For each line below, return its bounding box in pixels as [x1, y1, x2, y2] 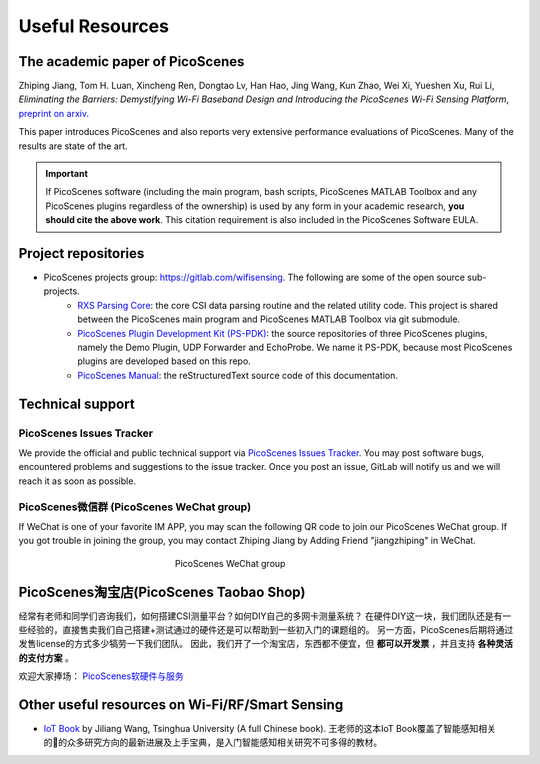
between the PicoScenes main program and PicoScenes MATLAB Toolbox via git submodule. [77, 313, 460, 325]
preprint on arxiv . [18, 107, 90, 119]
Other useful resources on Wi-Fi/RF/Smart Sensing [18, 696, 344, 713]
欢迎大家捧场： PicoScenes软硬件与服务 [18, 670, 184, 682]
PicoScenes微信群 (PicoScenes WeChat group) [18, 500, 252, 514]
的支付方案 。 [18, 651, 74, 664]
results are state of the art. [18, 140, 129, 152]
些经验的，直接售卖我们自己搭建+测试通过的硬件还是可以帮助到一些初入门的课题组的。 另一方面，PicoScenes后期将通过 [18, 623, 514, 635]
